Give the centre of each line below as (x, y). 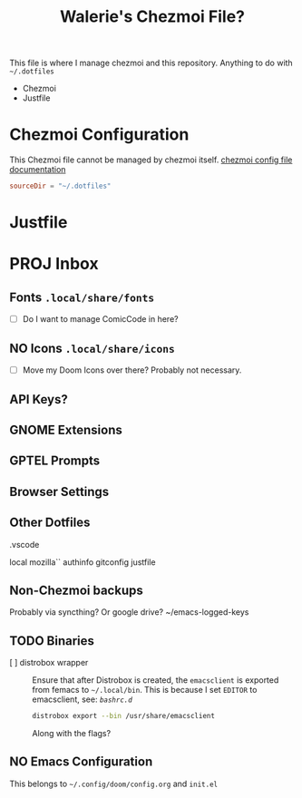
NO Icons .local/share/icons (92, 348)
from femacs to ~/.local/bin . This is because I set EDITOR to (145, 690)
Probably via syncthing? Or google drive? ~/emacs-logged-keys (129, 612)
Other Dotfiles (50, 523)
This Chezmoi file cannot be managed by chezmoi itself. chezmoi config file (151, 160)
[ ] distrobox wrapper (49, 663)
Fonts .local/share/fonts (82, 297)
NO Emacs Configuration (81, 762)
